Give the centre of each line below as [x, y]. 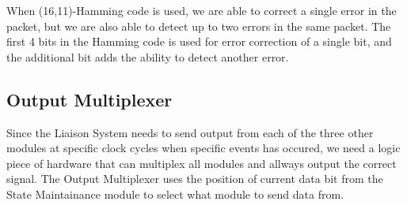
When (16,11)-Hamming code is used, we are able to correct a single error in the [202, 10]
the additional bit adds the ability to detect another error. [148, 56]
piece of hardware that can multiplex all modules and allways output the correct [202, 163]
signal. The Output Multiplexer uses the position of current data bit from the [195, 179]
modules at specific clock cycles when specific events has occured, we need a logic [203, 148]
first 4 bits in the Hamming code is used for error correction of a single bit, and [199, 41]
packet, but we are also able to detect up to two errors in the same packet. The [199, 26]
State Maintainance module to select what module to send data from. [175, 194]
